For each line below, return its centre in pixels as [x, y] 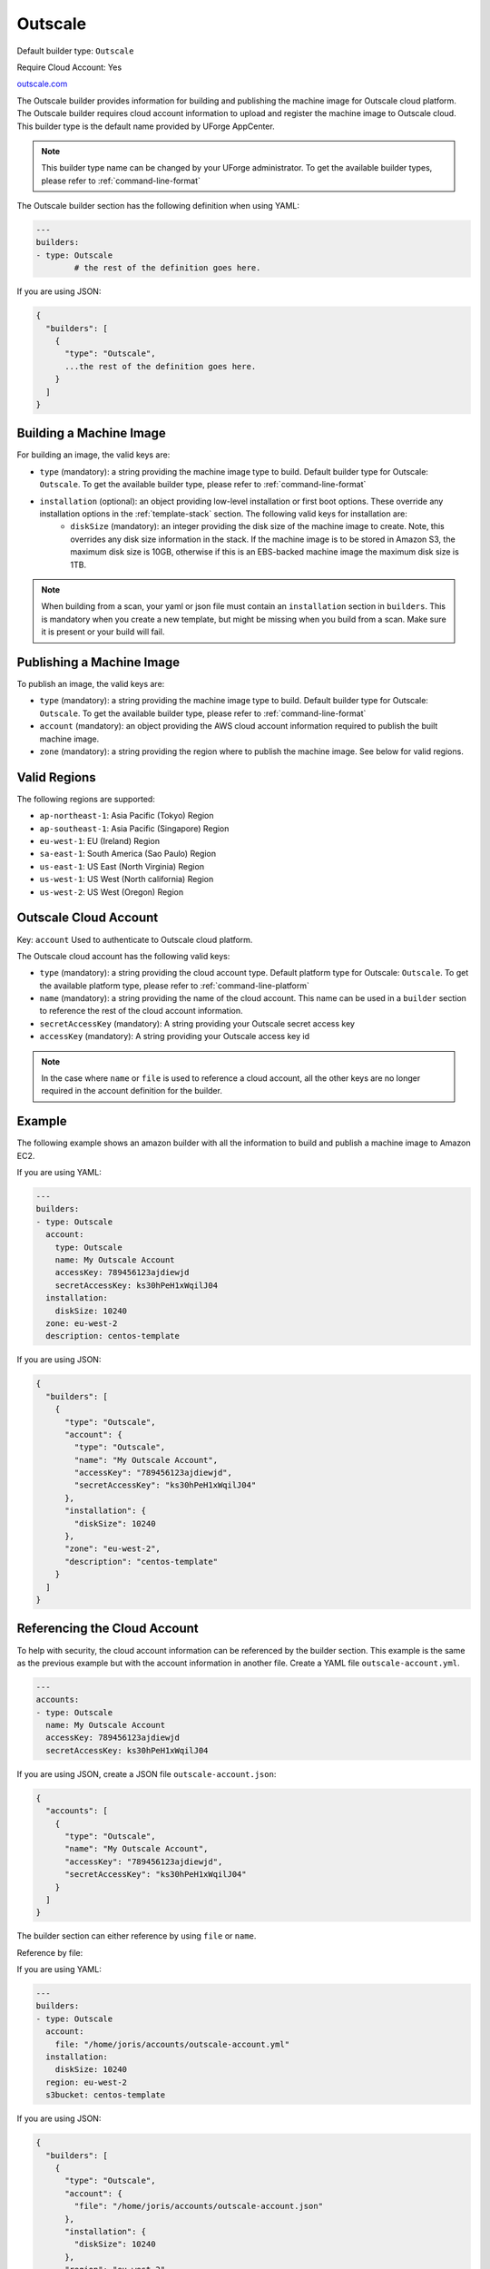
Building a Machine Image [92, 433]
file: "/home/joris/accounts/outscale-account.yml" [172, 2044]
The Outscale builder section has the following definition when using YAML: [158, 206]
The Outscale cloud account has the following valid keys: [123, 956]
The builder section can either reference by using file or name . [137, 1936]
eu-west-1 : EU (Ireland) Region [100, 841]
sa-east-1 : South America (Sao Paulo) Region [128, 854]
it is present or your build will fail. [103, 632]
